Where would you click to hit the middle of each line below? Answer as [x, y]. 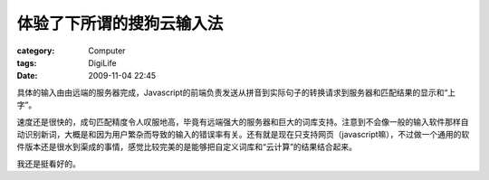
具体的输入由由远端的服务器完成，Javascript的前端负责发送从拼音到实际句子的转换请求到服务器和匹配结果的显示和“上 [236, 92]
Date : [27, 76]
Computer [107, 51]
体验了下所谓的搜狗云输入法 [120, 24]
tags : [27, 62]
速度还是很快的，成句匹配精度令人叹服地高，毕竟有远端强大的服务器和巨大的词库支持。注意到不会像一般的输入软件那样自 [243, 121]
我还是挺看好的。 [48, 164]
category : [36, 51]
